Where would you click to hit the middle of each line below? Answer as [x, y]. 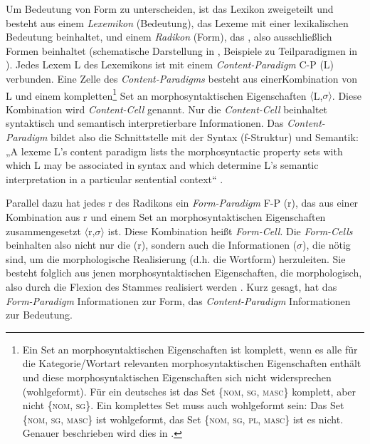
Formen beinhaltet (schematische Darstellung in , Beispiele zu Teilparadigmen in [182, 50]
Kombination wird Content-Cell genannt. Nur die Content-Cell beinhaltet [167, 109]
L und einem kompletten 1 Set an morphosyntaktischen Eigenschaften [156, 94]
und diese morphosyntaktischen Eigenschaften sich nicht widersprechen [177, 377]
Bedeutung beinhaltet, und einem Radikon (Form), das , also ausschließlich [169, 37]
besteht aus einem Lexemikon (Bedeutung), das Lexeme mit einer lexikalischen [177, 22]
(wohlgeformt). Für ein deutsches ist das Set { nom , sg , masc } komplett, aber [189, 391]
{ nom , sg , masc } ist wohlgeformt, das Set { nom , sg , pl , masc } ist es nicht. [183, 419]
